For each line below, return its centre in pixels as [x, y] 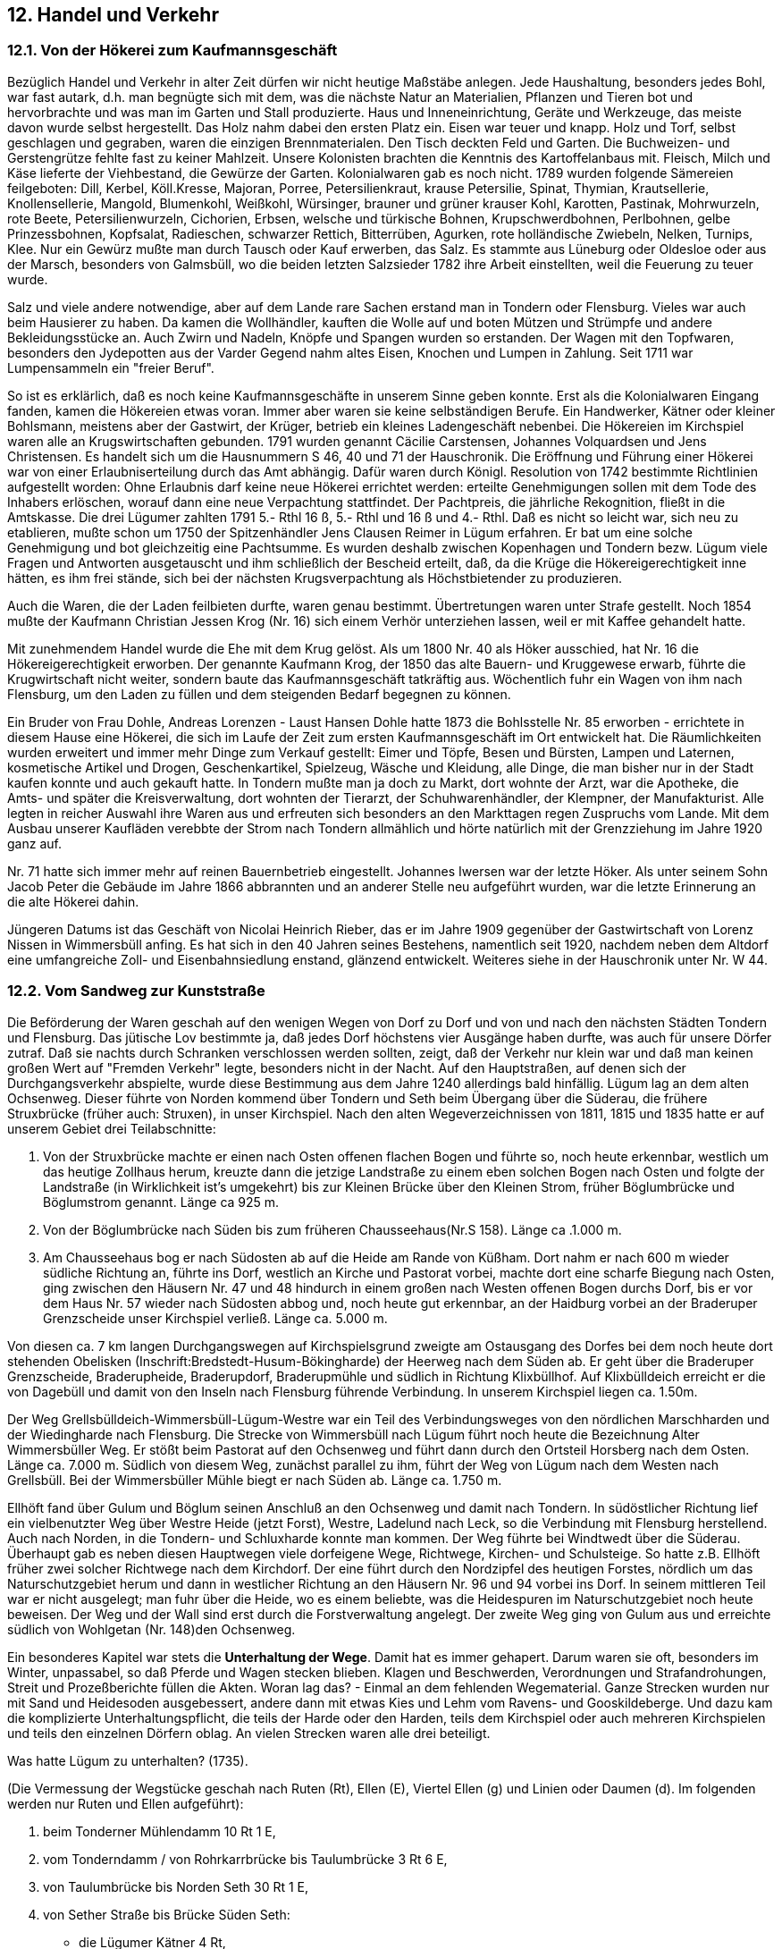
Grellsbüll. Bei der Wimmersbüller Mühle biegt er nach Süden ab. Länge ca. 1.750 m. [255, 1480]
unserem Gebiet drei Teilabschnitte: [112, 1128]
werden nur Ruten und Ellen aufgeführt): [126, 1803]
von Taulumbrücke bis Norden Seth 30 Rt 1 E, [176, 1886]
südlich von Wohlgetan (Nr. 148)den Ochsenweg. [151, 1629]
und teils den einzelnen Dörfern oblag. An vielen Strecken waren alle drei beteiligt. [249, 1733]
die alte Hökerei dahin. [73, 901]
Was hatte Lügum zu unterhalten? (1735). [128, 1760]
